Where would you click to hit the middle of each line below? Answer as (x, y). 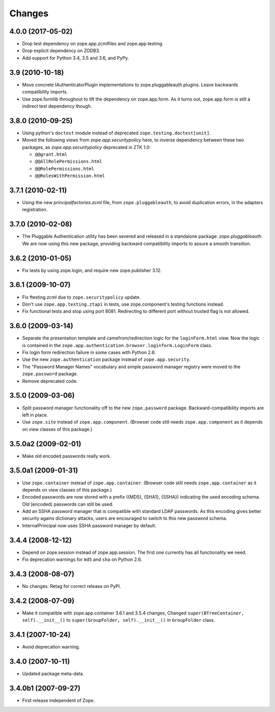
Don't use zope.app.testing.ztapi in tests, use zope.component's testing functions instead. (123, 304)
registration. (35, 210)
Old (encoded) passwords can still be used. (68, 504)
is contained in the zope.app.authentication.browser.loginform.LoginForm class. (117, 345)
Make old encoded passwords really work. (67, 456)
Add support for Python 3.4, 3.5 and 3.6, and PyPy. (76, 58)
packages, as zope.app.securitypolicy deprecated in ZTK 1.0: (87, 147)
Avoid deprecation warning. (51, 647)
